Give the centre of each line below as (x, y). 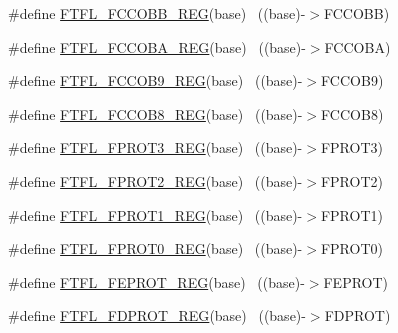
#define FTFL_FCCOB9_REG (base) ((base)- (155, 80)
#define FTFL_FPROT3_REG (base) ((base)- (155, 147)
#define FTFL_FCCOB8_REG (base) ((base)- (155, 113)
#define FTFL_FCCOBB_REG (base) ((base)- (157, 13)
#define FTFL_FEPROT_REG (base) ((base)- (156, 281)
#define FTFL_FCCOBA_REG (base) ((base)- (157, 46)
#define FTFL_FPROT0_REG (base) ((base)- (155, 248)
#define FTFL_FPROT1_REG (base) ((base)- (155, 214)
